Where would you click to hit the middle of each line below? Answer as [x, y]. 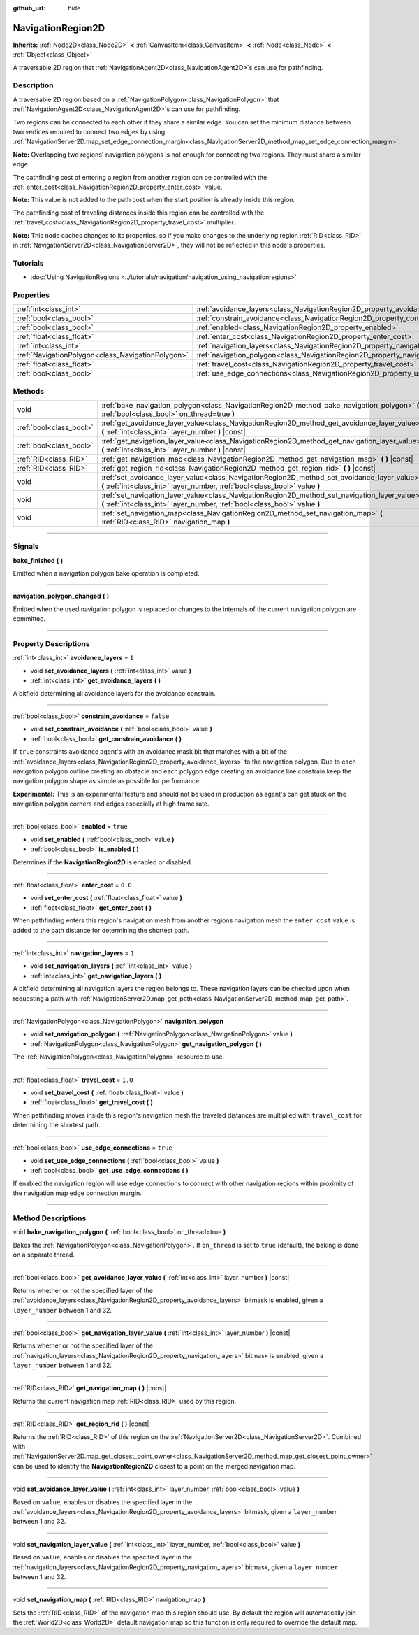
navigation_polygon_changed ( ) [61, 596]
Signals [26, 547]
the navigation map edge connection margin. [78, 1193]
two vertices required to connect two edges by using [89, 132]
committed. [29, 619]
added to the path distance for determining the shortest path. [101, 930]
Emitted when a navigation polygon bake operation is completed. [106, 573]
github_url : [29, 8]
